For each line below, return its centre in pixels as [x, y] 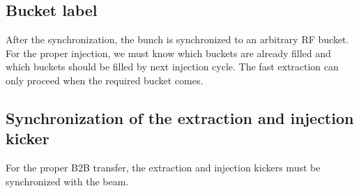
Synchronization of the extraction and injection [180, 117]
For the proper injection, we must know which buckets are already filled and [168, 53]
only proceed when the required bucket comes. [105, 80]
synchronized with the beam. [67, 181]
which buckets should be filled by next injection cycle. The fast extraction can [172, 67]
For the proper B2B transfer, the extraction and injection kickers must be [163, 168]
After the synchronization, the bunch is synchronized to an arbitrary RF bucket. [177, 39]
